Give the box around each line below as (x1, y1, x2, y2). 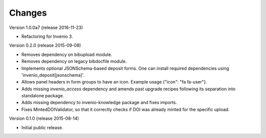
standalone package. (21, 93, 64, 99)
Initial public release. (21, 124, 64, 130)
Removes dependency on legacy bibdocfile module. (21, 58, 127, 64)
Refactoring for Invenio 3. (21, 33, 73, 39)
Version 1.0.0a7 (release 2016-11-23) (9, 25, 83, 30)
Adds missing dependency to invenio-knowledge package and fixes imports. (21, 100, 177, 106)
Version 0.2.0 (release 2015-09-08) (9, 42, 81, 49)
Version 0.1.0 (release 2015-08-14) (9, 115, 79, 121)
